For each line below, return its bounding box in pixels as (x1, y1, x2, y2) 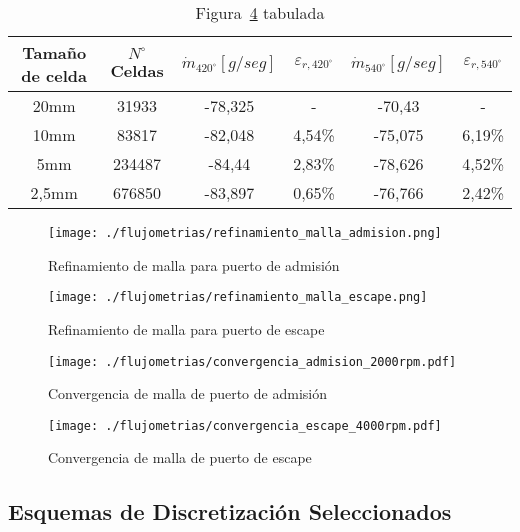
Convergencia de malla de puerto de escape (48, 447, 312, 468)
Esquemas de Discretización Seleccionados (8, 496, 452, 527)
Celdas (110, 58, 164, 82)
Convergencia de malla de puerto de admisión (48, 383, 327, 404)
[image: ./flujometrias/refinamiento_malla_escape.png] (48, 290, 428, 305)
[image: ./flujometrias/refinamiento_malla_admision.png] (48, 226, 442, 240)
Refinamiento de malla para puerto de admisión (48, 254, 340, 275)
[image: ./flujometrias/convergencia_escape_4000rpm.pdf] (48, 418, 442, 433)
